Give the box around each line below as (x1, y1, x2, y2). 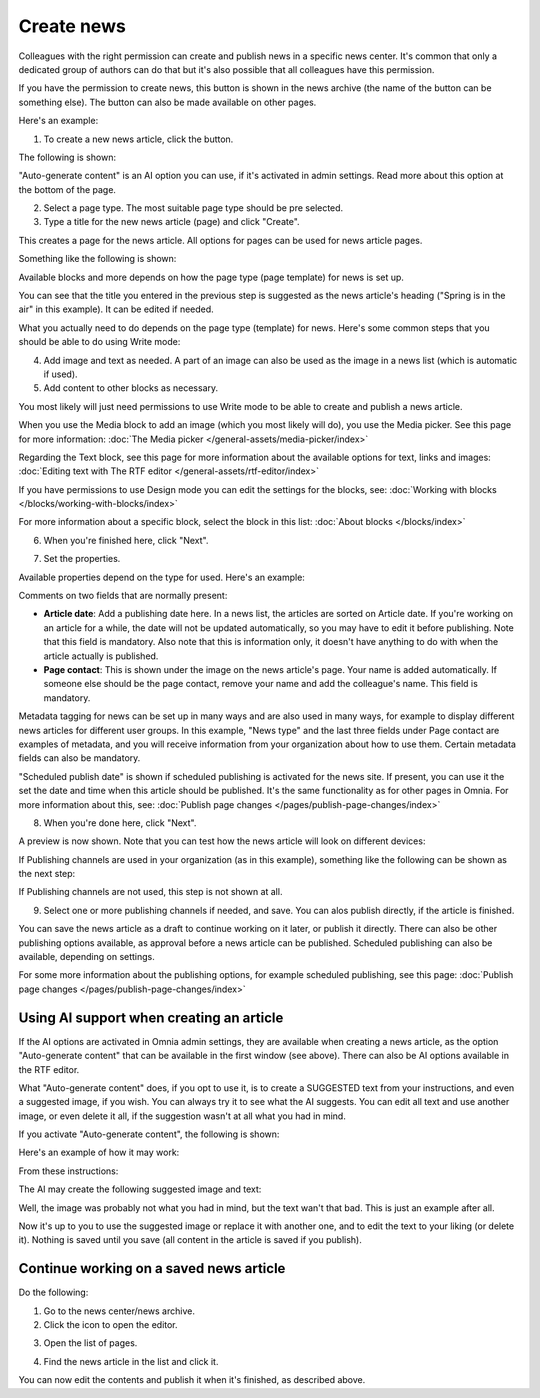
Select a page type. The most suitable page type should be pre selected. (43, 202, 344, 214)
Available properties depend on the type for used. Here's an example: (18, 571, 305, 583)
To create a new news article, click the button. (43, 133, 234, 145)
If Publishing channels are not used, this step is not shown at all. (18, 886, 283, 898)
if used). (43, 368, 79, 380)
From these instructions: (18, 1165, 119, 1177)
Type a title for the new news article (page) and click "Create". (43, 216, 300, 228)
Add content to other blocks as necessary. (43, 382, 219, 394)
